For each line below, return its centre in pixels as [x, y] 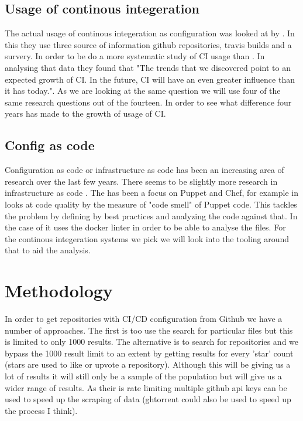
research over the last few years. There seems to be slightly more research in [141, 181]
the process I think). [41, 410]
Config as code [50, 145]
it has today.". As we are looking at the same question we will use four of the [143, 91]
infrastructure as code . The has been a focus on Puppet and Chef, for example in [151, 193]
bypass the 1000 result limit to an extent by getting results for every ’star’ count [149, 353]
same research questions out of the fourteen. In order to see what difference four [148, 102]
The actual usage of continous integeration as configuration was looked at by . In [150, 33]
